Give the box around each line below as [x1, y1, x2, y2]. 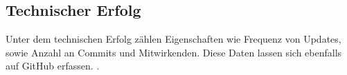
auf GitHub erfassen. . [6, 58, 100, 73]
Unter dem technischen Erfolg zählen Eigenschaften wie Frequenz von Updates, [6, 32, 341, 46]
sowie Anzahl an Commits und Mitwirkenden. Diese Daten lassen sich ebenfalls [6, 45, 342, 59]
